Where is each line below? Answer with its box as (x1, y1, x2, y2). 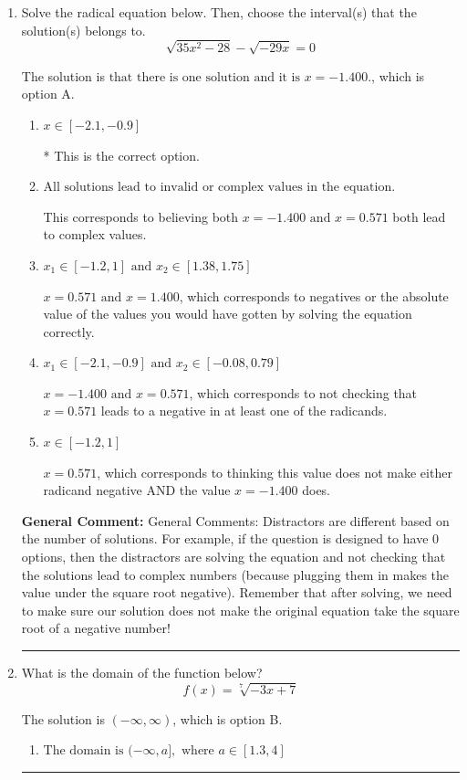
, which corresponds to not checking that (189, 383, 418, 402)
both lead (392, 206, 446, 226)
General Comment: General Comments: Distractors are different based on (21, 511, 450, 530)
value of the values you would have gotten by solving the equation (43, 304, 412, 323)
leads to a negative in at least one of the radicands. (100, 401, 388, 420)
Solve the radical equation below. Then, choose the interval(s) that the (21, 3, 417, 21)
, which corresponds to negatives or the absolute (179, 286, 449, 305)
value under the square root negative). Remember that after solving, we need (21, 583, 452, 602)
